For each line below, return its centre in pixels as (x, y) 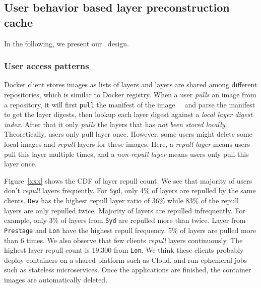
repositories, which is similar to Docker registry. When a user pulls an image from (130, 94)
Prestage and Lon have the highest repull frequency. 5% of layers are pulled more (130, 230)
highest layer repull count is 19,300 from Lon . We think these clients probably (124, 250)
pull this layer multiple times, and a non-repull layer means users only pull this (126, 154)
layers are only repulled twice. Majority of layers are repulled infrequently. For (125, 210)
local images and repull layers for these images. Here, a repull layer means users (127, 144)
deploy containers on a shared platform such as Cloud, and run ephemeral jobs (126, 260)
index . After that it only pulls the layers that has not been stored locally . (116, 124)
